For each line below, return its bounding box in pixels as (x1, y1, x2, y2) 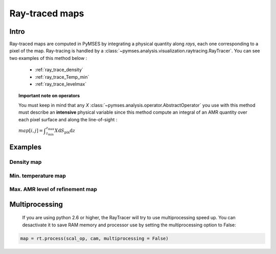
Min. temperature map (9, 172, 66, 179)
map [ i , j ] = (18, 128, 43, 133)
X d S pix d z (54, 128, 76, 135)
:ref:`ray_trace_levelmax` (35, 81, 87, 87)
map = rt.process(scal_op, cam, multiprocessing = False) (20, 236, 169, 241)
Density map (9, 158, 42, 165)
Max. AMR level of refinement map (9, 186, 97, 193)
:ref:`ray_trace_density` (35, 67, 84, 73)
